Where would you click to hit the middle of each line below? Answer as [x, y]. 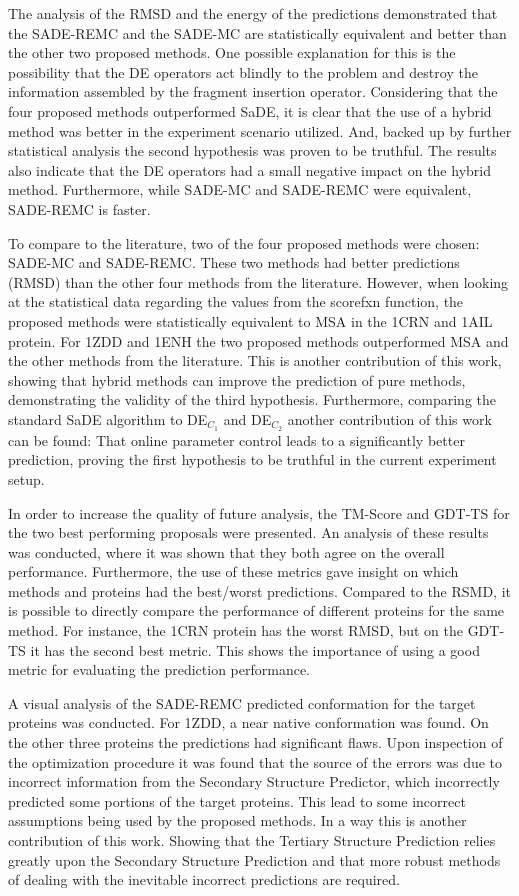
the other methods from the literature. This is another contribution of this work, [255, 360]
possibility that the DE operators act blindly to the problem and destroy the [243, 71]
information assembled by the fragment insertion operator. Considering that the [253, 91]
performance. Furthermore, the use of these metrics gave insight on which [233, 571]
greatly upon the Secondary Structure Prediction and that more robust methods [254, 859]
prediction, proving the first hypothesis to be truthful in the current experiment [252, 459]
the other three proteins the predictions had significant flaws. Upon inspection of [255, 742]
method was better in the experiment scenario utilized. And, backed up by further [260, 130]
